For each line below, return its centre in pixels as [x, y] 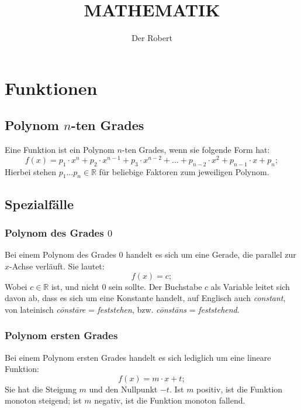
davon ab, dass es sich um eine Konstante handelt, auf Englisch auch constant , [145, 298]
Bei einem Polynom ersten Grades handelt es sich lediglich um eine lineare [138, 357]
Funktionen [51, 88]
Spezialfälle [39, 204]
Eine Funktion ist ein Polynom [60, 150]
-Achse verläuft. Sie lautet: [57, 266]
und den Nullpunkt [123, 389]
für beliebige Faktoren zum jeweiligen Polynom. [184, 171]
